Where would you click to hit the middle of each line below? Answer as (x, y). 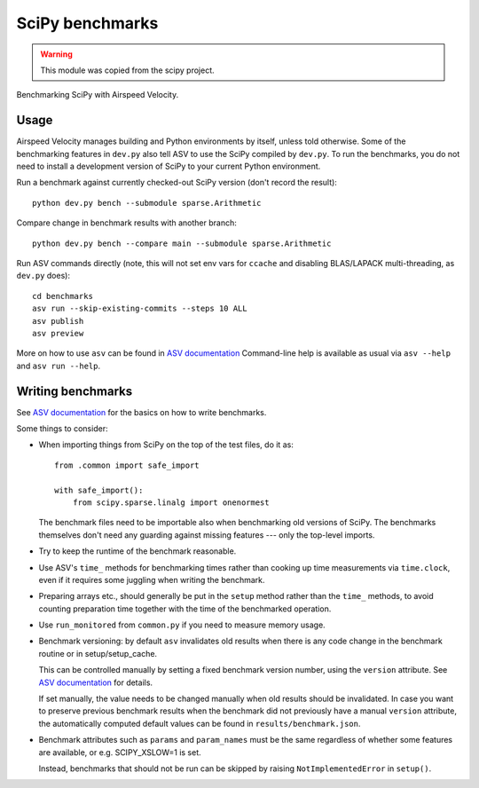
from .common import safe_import (127, 465)
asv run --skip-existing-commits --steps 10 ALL (140, 309)
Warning (56, 54)
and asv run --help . (59, 366)
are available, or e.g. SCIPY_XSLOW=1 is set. (120, 752)
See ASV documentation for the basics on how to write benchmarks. (141, 412)
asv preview (58, 333)
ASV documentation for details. (96, 682)
